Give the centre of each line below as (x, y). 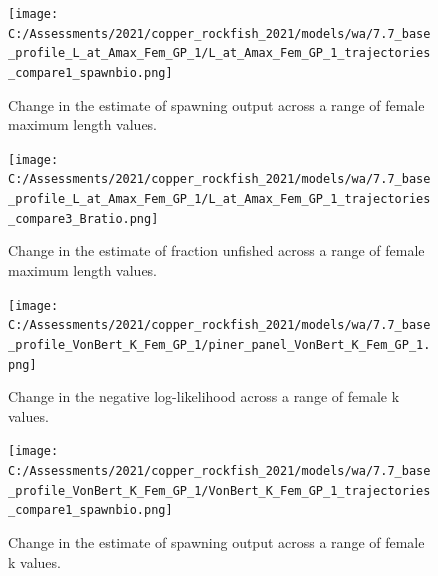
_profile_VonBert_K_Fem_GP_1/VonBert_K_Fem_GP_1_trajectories (219, 490)
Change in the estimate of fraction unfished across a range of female (216, 250)
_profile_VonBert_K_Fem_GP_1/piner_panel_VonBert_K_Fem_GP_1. (219, 344)
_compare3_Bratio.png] (83, 218)
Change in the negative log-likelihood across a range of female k (204, 396)
